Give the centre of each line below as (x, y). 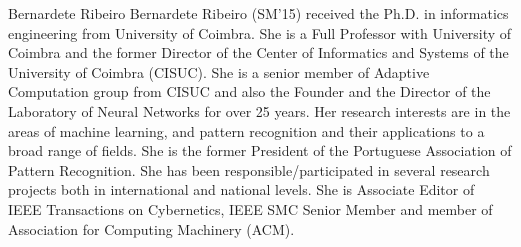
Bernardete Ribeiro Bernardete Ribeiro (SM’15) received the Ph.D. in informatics (258, 13)
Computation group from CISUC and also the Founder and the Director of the (249, 91)
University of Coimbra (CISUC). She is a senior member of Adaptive (219, 71)
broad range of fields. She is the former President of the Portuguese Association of (260, 150)
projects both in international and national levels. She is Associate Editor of (241, 189)
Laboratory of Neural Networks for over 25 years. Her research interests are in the (259, 110)
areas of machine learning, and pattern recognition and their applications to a (246, 130)
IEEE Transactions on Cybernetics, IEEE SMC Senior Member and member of (250, 208)
